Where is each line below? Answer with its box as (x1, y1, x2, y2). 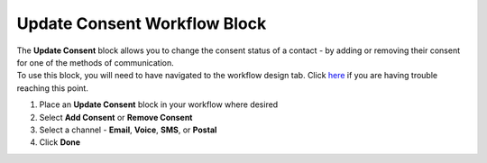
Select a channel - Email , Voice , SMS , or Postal (39, 124, 217, 135)
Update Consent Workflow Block (16, 14, 267, 33)
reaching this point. (16, 82, 89, 94)
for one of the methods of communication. (16, 57, 175, 68)
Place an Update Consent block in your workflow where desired (39, 99, 279, 110)
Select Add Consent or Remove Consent (39, 112, 193, 122)
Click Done (39, 137, 81, 148)
